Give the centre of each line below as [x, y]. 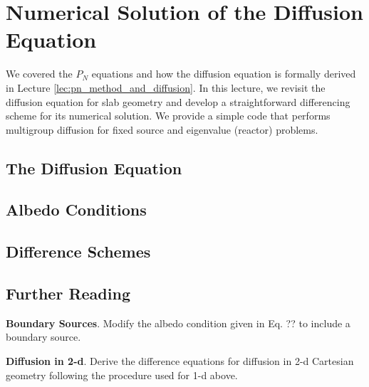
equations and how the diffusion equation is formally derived [224, 74]
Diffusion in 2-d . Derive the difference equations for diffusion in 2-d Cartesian [180, 361]
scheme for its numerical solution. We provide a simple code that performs [168, 116]
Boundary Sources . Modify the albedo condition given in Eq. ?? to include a [178, 323]
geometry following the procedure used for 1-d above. [122, 375]
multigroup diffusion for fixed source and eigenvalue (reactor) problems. [162, 129]
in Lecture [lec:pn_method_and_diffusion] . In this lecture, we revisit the [166, 87]
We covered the [39, 74]
